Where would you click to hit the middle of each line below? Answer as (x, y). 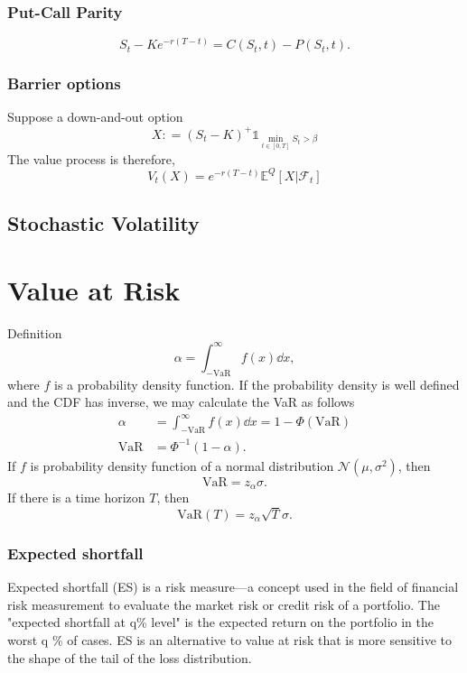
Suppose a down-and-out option (95, 117)
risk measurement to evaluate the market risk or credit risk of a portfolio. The (224, 604)
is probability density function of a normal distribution (182, 465)
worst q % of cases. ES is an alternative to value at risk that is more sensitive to (230, 639)
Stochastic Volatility (103, 223)
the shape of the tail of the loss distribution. (130, 657)
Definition (35, 332)
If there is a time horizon (76, 498)
